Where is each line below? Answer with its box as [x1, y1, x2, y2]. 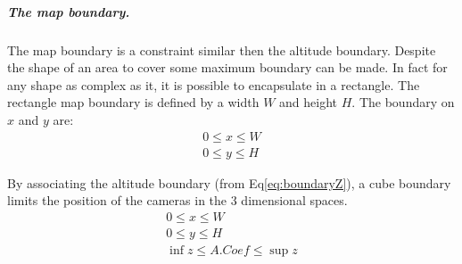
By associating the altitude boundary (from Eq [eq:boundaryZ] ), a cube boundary [7, 173, 451, 192]
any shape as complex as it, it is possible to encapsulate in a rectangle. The [7, 75, 420, 94]
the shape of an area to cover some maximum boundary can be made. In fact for [7, 58, 448, 77]
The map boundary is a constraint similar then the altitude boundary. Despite [7, 40, 436, 59]
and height [279, 93, 338, 111]
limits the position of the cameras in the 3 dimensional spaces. [7, 191, 348, 210]
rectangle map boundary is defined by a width [7, 93, 260, 111]
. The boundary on [351, 93, 455, 111]
